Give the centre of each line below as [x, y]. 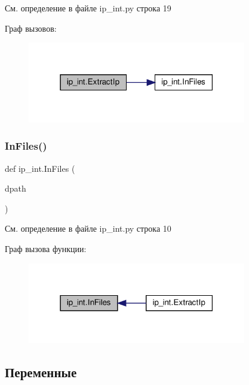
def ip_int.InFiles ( [40, 168]
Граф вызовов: [31, 28]
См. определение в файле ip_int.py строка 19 [88, 8]
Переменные [41, 372]
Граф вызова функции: [46, 249]
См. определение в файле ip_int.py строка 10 [88, 228]
